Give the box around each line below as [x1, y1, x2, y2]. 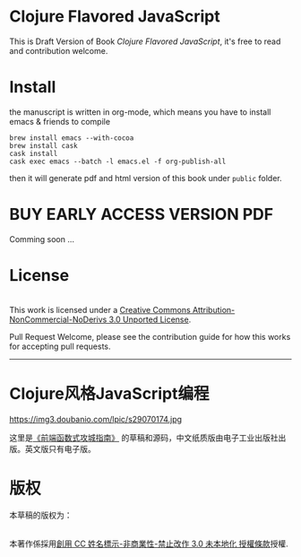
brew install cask [9, 141, 78, 150]
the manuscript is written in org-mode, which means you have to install [9, 106, 271, 117]
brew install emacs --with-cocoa [9, 133, 134, 143]
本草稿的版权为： [9, 509, 73, 520]
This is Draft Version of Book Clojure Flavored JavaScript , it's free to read [9, 36, 281, 47]
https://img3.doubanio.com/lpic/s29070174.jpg [9, 413, 182, 424]
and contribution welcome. [9, 45, 108, 56]
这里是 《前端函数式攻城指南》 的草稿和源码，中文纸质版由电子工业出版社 [9, 432, 279, 443]
